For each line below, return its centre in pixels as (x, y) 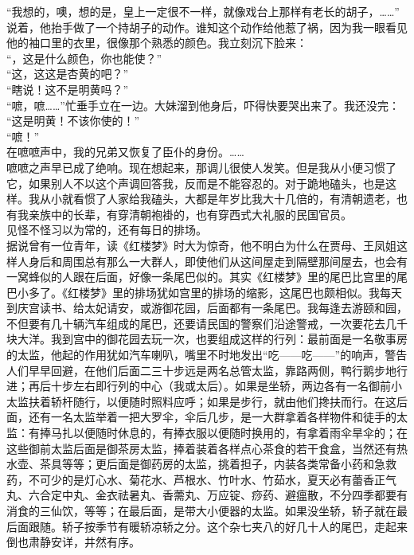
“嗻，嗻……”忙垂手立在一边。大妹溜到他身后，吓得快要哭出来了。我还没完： (203, 105)
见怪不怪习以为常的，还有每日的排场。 (107, 230)
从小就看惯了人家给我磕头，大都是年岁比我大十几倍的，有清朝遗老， (218, 199)
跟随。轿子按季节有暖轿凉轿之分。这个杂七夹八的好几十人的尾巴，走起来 (218, 526)
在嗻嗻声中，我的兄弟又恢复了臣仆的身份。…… (125, 152)
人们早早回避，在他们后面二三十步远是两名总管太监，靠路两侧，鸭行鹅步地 (201, 370)
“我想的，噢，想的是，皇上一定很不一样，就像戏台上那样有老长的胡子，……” (203, 11)
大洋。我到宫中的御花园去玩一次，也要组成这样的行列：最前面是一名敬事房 (212, 339)
